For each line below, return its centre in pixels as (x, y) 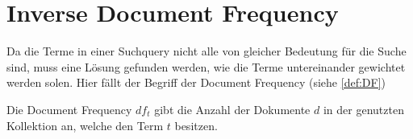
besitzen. (196, 125)
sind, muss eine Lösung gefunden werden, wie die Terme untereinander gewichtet (206, 66)
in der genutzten (363, 109)
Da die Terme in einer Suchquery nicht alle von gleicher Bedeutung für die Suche (206, 51)
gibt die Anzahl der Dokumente (232, 109)
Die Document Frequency (69, 109)
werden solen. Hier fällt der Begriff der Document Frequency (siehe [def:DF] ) (196, 82)
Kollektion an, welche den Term (85, 125)
